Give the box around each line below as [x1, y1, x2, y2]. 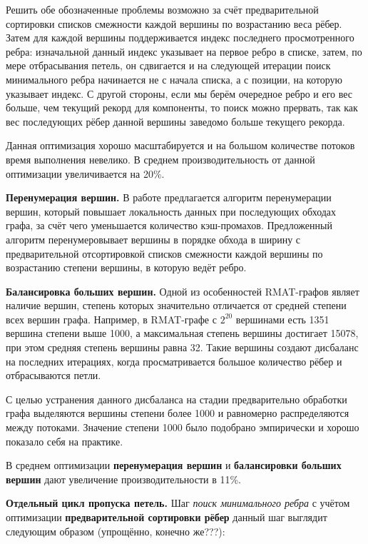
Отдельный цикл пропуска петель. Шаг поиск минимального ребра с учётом [6, 495, 350, 510]
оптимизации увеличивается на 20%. [6, 166, 165, 181]
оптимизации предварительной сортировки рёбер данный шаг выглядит [6, 510, 327, 524]
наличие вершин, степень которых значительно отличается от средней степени [6, 298, 347, 313]
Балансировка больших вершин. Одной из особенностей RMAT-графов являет [6, 283, 359, 298]
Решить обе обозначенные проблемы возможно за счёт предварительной [6, 2, 319, 16]
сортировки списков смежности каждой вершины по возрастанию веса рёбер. [6, 16, 342, 31]
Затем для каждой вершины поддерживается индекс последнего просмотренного [6, 30, 354, 45]
